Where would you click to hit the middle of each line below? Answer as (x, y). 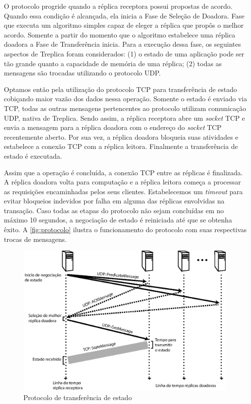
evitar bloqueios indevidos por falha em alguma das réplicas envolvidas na (114, 201)
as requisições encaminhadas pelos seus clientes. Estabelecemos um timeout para (123, 191)
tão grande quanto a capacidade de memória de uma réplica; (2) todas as (113, 63)
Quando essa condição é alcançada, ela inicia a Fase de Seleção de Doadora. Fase (124, 15)
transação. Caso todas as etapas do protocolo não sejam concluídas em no (114, 210)
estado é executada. (33, 156)
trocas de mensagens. (35, 239)
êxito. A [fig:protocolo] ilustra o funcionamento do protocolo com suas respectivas (125, 230)
